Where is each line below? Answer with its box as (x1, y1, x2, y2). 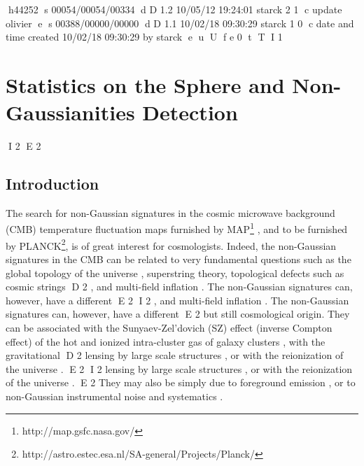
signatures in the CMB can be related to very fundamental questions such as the (6, 251, 351, 266)
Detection (142, 98, 238, 127)
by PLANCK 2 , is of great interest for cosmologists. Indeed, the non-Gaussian (6, 236, 337, 253)
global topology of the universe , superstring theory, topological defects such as (6, 265, 344, 280)
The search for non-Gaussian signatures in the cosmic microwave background (6, 205, 335, 220)
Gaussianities (6, 98, 135, 127)
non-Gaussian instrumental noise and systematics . (6, 388, 223, 403)
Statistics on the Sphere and (6, 70, 285, 99)
